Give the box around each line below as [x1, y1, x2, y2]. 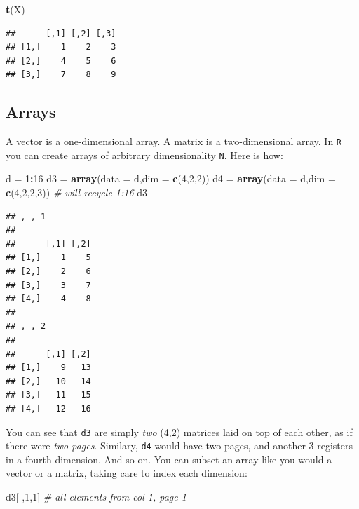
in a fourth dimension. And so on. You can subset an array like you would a [6, 452, 332, 466]
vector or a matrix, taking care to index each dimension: [6, 466, 248, 480]
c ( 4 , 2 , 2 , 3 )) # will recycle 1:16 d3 [6, 185, 148, 200]
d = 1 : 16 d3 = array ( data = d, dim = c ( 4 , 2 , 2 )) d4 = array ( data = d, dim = [6, 171, 336, 186]
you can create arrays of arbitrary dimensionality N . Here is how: [6, 147, 283, 162]
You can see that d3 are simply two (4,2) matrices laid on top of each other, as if [6, 424, 353, 439]
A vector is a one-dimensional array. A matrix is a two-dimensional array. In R [6, 134, 342, 149]
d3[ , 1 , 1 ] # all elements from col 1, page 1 [6, 489, 187, 504]
